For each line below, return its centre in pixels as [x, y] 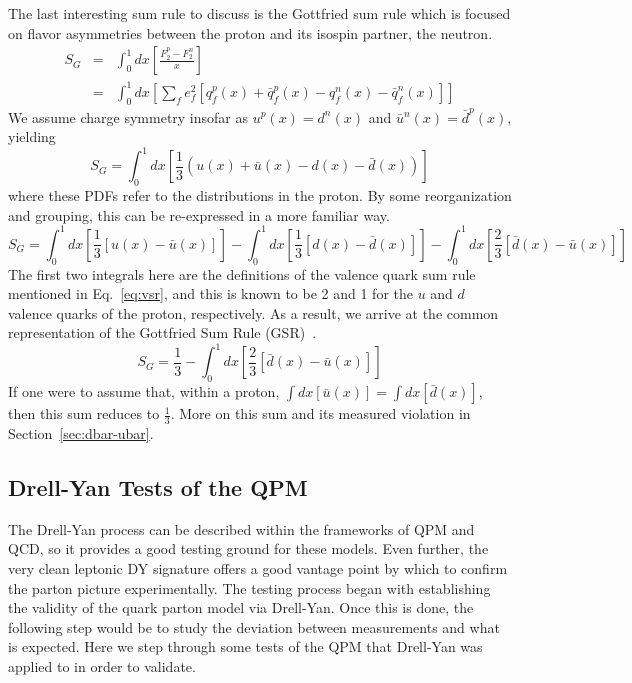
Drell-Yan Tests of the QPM [158, 487]
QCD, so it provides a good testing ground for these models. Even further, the [248, 548]
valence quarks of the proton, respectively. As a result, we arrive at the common [253, 312]
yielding [32, 136]
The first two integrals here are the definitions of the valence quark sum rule [242, 273]
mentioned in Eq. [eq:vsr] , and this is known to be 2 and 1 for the [210, 293]
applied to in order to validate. [102, 665]
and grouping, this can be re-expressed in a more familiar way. [199, 214]
